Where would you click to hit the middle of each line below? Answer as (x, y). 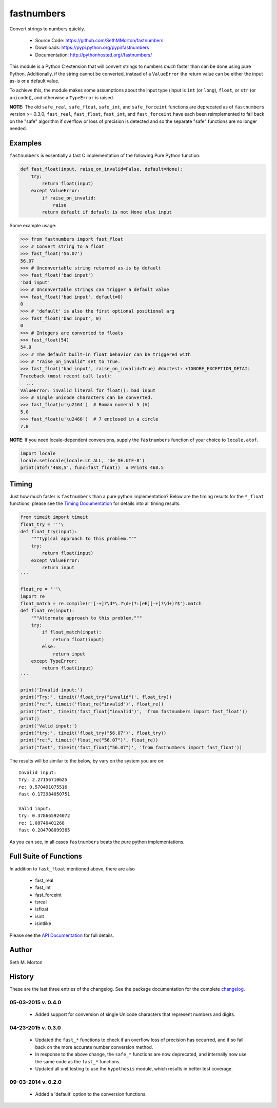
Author (21, 950)
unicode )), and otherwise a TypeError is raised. (62, 97)
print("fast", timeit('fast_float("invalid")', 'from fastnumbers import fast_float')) (134, 711)
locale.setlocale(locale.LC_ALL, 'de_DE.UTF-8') (83, 460)
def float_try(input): (49, 531)
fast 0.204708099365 (44, 830)
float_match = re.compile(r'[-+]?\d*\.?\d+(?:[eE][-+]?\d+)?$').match (111, 603)
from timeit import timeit (54, 517)
